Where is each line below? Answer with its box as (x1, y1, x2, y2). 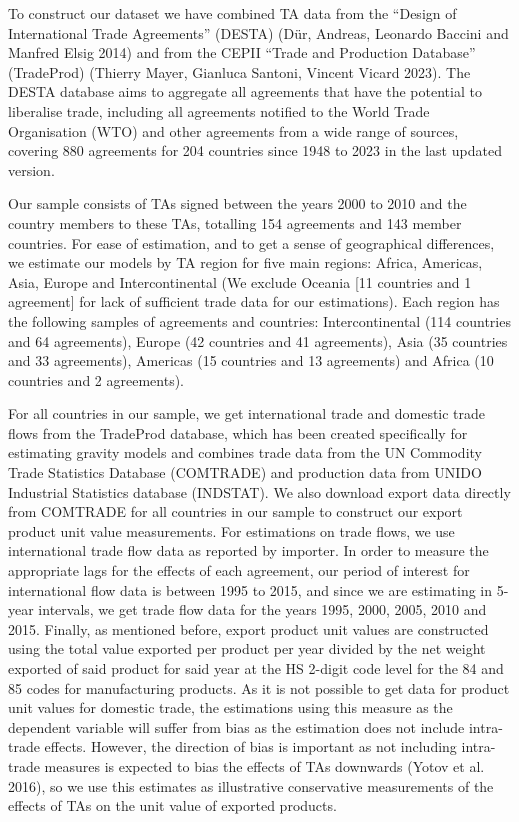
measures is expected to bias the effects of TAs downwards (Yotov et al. (44, 755, 485, 776)
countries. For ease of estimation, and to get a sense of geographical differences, (8, 232, 495, 253)
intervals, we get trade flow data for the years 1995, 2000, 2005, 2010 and (38, 599, 487, 620)
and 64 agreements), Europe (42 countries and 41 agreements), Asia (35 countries (8, 330, 508, 351)
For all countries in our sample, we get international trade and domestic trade (8, 403, 486, 424)
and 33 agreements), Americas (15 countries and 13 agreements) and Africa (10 (8, 350, 494, 371)
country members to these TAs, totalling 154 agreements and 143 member (8, 212, 462, 233)
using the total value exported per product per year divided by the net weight (8, 638, 486, 659)
